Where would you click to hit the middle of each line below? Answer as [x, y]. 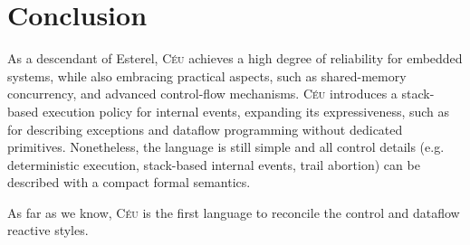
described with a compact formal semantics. [129, 182]
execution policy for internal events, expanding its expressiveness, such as [246, 111]
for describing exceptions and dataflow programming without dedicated [205, 129]
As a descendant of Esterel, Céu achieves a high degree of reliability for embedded [235, 58]
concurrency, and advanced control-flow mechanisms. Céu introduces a [202, 94]
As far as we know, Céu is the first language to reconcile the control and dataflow [234, 212]
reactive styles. [48, 230]
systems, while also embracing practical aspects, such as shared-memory [207, 75]
